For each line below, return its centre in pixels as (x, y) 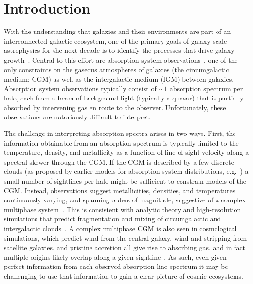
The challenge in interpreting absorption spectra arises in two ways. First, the (120, 133)
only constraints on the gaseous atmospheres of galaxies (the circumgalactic (117, 69)
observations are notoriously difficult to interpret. (77, 117)
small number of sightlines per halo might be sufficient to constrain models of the (125, 181)
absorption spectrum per (206, 88)
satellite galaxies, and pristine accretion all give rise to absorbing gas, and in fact (125, 247)
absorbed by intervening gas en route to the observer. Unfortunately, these (115, 107)
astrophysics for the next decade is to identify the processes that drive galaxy (119, 50)
